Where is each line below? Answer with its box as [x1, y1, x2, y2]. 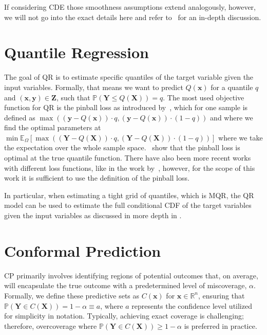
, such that [56, 92, 90, 102]
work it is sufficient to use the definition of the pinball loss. [4, 172, 189, 183]
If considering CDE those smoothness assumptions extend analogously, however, [4, 2, 256, 12]
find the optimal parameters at [4, 122, 101, 133]
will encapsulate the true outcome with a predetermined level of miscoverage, [4, 280, 247, 291]
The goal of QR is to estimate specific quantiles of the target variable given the [4, 72, 254, 82]
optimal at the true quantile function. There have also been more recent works [4, 152, 251, 163]
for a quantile [211, 81, 253, 92]
